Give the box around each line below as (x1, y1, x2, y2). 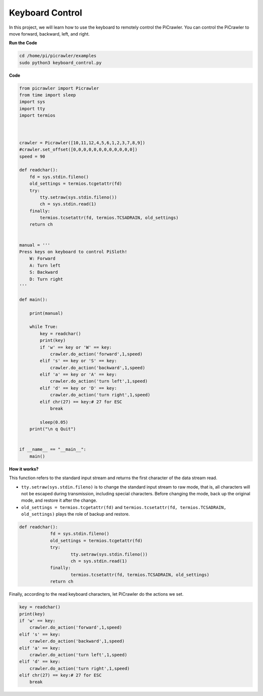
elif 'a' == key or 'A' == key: (39, 372, 117, 377)
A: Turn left (29, 263, 61, 268)
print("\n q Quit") (29, 426, 76, 432)
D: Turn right (29, 276, 63, 282)
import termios (19, 113, 56, 118)
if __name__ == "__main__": (19, 447, 86, 452)
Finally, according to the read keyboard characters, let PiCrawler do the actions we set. (9, 591, 184, 597)
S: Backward (29, 269, 58, 275)
